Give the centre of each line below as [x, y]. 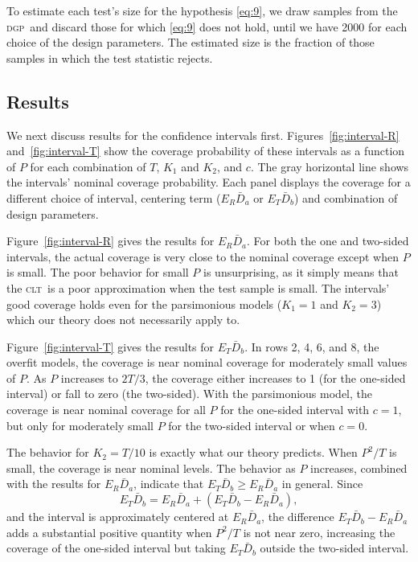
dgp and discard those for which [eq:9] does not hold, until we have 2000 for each [207, 26]
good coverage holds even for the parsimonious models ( [144, 304]
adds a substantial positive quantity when [109, 532]
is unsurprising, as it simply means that [301, 272]
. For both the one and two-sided [328, 241]
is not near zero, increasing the [319, 532]
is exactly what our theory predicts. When [253, 452]
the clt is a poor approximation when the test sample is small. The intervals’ [198, 287]
